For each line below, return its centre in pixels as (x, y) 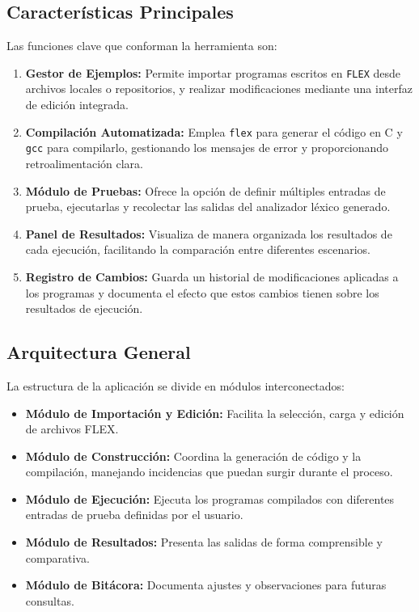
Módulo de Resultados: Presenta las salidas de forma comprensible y (204, 542)
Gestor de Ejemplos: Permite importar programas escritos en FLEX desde (213, 72)
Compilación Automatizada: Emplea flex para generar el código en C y (214, 131)
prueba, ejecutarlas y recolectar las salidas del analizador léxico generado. (208, 207)
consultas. (50, 600)
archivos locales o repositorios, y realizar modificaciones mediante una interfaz (219, 89)
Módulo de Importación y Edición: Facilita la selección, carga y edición (215, 413)
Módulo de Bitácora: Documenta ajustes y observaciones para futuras (206, 585)
